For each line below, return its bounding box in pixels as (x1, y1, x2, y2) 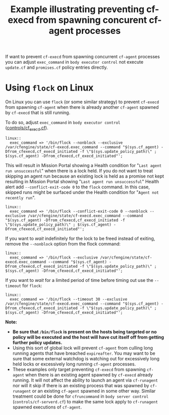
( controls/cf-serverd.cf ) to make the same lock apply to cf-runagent (12, 398, 158, 404)
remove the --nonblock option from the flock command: (5, 240, 121, 246)
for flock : (22, 282, 42, 288)
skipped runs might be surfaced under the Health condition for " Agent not (5, 189, 159, 195)
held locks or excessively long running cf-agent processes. (12, 361, 136, 367)
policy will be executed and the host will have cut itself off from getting (12, 334, 164, 340)
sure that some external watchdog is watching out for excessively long (12, 355, 160, 361)
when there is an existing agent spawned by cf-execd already (25, 371, 153, 378)
